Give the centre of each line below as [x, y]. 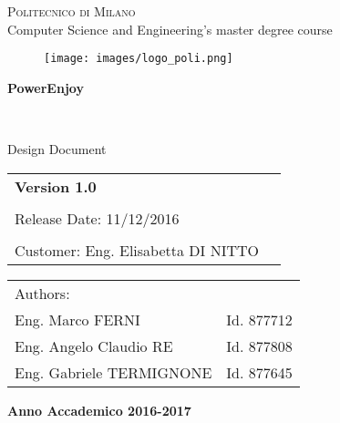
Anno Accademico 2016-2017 [99, 410]
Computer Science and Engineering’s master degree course [170, 29]
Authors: [42, 293]
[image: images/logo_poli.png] [139, 59]
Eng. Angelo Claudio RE [94, 346]
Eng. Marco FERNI [77, 319]
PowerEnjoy [46, 87]
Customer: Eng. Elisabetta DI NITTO [137, 250]
